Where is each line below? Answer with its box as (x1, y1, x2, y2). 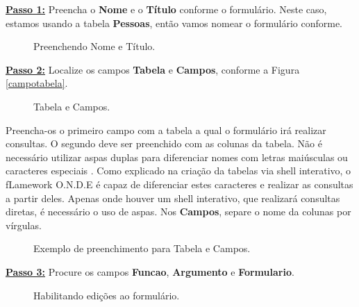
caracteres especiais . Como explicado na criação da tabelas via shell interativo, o (6, 163, 351, 178)
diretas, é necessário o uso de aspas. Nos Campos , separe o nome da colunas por (6, 204, 351, 219)
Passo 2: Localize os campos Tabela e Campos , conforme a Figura (6, 62, 300, 76)
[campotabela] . (6, 76, 68, 90)
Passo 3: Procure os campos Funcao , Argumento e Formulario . (6, 264, 294, 279)
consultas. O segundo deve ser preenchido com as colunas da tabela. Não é (6, 136, 322, 151)
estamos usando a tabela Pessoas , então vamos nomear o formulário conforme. (6, 15, 342, 30)
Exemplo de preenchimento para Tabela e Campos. (33, 241, 251, 256)
